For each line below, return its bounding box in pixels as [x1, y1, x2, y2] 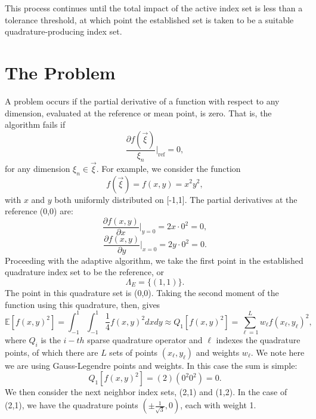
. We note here [250, 346, 305, 358]
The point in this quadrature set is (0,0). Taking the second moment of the [5, 286, 279, 299]
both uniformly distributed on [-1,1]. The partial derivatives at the [54, 193, 298, 205]
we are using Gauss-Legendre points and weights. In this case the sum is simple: [5, 359, 298, 371]
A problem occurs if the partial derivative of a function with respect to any [5, 94, 280, 107]
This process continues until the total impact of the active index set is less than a [5, 2, 303, 14]
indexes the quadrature [216, 334, 300, 346]
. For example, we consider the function [96, 162, 241, 174]
